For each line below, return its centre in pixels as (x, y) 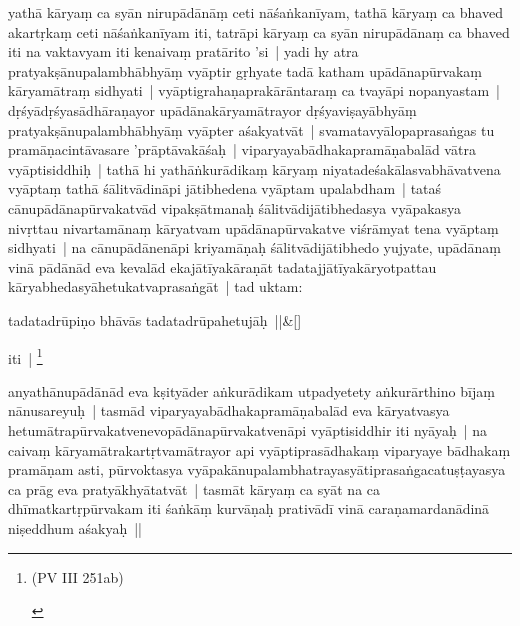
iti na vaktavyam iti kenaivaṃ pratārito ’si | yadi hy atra (183, 51)
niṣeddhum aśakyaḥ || (75, 527)
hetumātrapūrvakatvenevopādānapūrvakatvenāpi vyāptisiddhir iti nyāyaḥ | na (248, 429)
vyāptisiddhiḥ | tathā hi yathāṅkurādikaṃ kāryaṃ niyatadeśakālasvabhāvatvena (254, 168)
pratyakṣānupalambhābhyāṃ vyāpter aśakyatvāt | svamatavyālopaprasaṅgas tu (251, 129)
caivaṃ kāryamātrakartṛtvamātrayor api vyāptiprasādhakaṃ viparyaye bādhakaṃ (259, 449)
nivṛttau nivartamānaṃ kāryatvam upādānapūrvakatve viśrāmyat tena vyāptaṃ (253, 227)
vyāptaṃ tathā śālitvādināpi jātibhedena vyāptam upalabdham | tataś (225, 188)
